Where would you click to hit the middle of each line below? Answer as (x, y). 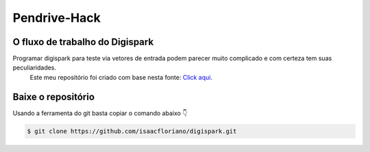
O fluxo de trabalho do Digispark (83, 42)
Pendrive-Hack (57, 18)
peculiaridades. (35, 67)
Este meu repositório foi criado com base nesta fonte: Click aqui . (121, 77)
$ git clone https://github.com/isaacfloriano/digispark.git (132, 131)
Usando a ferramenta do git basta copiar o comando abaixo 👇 (100, 113)
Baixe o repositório (54, 96)
